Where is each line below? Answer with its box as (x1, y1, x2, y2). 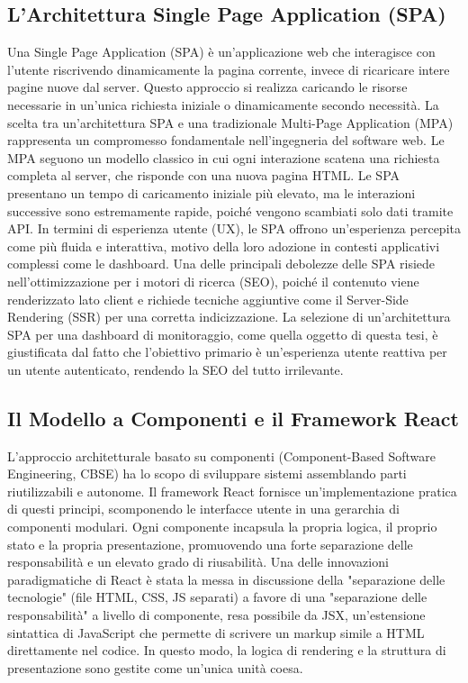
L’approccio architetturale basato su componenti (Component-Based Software (7, 446, 436, 465)
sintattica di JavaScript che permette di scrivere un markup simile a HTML (7, 623, 425, 642)
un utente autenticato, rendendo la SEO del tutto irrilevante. (7, 360, 344, 378)
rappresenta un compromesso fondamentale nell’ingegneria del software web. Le (7, 131, 445, 150)
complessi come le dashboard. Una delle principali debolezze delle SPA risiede (7, 254, 436, 273)
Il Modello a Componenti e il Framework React (7, 404, 459, 432)
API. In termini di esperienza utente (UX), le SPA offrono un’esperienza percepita (7, 219, 461, 238)
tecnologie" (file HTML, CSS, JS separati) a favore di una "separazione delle (7, 587, 427, 606)
